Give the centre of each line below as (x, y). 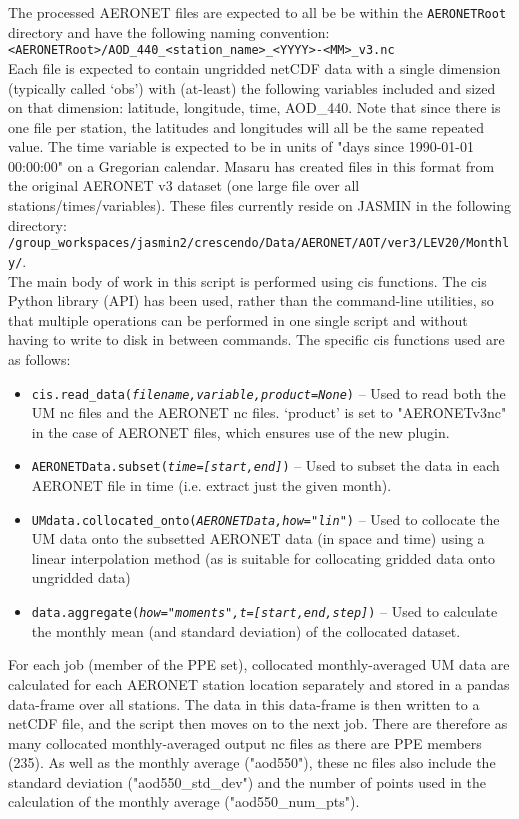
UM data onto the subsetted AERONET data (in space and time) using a (258, 538)
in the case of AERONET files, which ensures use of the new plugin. (240, 431)
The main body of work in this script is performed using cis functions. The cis (247, 280)
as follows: (39, 358)
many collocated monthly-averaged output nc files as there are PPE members (245, 742)
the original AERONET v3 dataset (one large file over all (184, 185)
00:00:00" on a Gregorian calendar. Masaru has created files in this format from (251, 165)
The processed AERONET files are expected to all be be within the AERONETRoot (257, 12)
